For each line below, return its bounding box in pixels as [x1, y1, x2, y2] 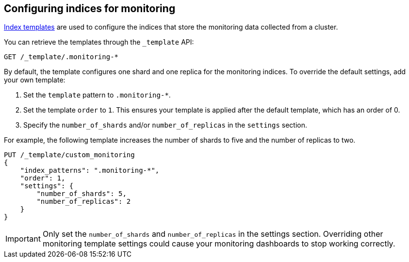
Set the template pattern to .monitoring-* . [23, 91, 171, 99]
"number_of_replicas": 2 [36, 197, 131, 206]
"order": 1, [20, 174, 65, 182]
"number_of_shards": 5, [36, 190, 127, 198]
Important [5, 234, 41, 244]
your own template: [4, 76, 65, 84]
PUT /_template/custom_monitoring [4, 151, 135, 159]
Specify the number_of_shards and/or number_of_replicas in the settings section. [23, 121, 308, 130]
